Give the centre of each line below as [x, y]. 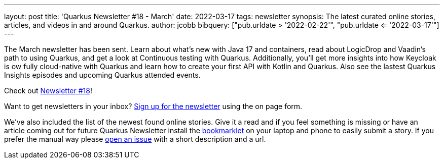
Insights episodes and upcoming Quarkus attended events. [102, 75]
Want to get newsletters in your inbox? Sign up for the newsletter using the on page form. [153, 106]
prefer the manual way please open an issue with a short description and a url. [135, 139]
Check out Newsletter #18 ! [48, 91]
